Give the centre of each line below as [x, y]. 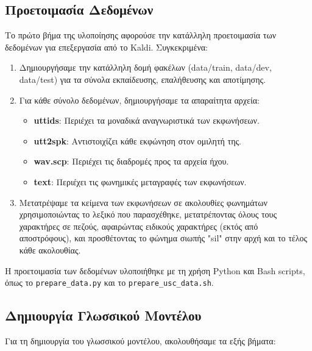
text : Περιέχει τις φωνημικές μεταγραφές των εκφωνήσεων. [140, 181]
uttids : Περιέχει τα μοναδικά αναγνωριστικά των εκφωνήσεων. [147, 120]
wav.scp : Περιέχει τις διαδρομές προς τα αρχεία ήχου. [131, 161]
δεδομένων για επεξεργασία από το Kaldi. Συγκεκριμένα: [106, 47]
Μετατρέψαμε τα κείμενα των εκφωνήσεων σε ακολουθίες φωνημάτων [143, 202]
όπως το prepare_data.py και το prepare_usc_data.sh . [109, 282]
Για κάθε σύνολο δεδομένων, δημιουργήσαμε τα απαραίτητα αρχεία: [139, 100]
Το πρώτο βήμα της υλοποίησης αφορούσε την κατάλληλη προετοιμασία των [141, 35]
